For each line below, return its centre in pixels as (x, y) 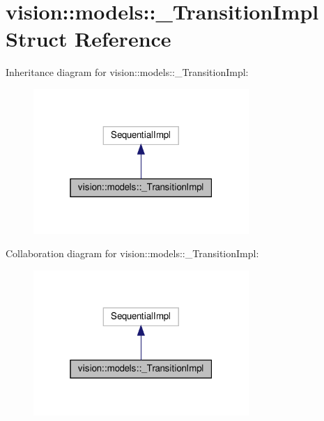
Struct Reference (88, 39)
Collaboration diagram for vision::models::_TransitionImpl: (132, 253)
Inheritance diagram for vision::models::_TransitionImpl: (127, 72)
